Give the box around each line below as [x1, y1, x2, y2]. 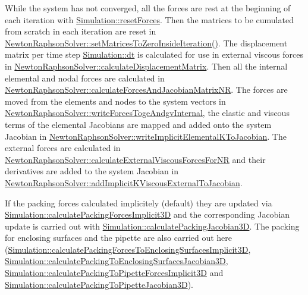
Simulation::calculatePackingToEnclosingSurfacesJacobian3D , [5, 255, 228, 267]
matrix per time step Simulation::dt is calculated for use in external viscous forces [5, 48, 303, 61]
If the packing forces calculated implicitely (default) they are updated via [5, 196, 272, 209]
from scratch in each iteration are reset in [5, 25, 156, 37]
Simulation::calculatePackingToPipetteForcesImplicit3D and [5, 266, 224, 279]
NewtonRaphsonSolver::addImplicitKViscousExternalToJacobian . [5, 176, 243, 189]
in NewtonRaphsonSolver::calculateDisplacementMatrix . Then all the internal [5, 59, 288, 72]
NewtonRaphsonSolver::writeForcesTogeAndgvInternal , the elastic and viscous [5, 106, 290, 119]
